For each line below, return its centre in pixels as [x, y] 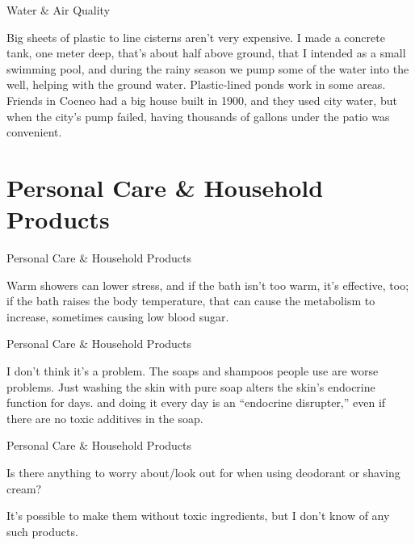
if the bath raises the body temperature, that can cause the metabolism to [191, 301]
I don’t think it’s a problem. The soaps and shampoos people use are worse [193, 371]
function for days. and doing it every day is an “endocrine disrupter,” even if [196, 402]
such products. [42, 531]
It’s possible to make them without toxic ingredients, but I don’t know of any [198, 516]
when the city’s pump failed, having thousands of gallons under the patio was [198, 116]
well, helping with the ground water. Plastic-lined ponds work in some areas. [196, 84]
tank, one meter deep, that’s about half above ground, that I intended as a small [206, 53]
